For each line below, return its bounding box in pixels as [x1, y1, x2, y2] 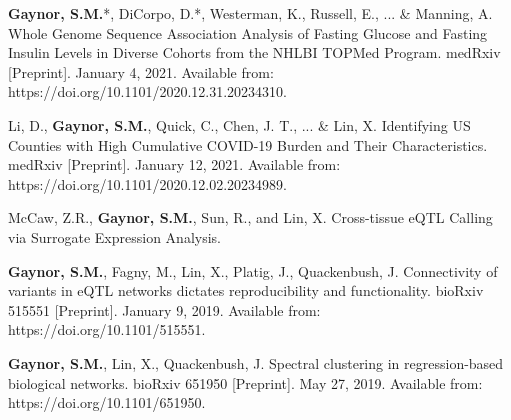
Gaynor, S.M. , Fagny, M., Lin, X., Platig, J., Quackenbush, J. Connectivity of [8, 260, 498, 281]
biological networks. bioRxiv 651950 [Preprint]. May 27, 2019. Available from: [8, 372, 483, 393]
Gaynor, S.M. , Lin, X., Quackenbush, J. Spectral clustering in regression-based [8, 352, 504, 373]
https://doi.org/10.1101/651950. [8, 392, 206, 413]
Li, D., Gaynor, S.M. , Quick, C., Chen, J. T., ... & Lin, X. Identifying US [8, 114, 471, 135]
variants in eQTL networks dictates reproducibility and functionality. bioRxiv [8, 280, 484, 301]
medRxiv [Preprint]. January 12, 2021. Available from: [8, 154, 341, 175]
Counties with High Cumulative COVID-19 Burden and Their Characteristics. [8, 134, 488, 155]
